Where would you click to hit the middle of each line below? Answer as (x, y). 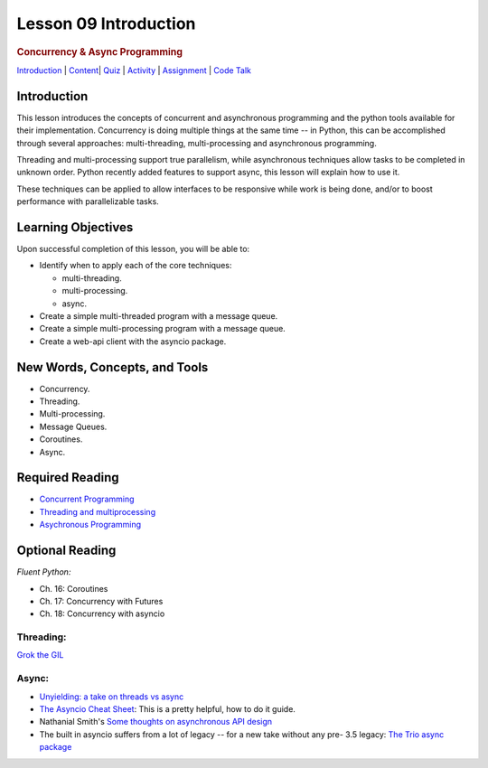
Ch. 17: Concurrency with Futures (101, 601)
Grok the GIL (40, 655)
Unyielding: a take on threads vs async (112, 697)
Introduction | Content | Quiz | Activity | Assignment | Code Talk (134, 70)
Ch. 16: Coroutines (74, 588)
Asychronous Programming (90, 525)
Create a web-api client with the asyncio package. (133, 341)
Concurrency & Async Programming (100, 52)
